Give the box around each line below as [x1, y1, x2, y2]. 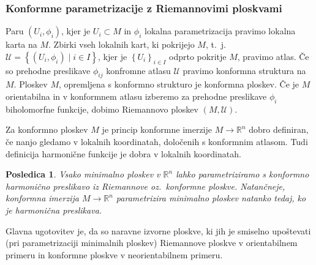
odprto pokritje [169, 50, 227, 62]
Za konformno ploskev [6, 123, 88, 136]
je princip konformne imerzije [102, 123, 213, 136]
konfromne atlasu [106, 64, 171, 77]
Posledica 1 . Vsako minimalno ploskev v [6, 168, 160, 181]
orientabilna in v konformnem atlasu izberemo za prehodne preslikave [6, 90, 267, 102]
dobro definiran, [249, 123, 309, 136]
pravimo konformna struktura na [182, 64, 306, 77]
